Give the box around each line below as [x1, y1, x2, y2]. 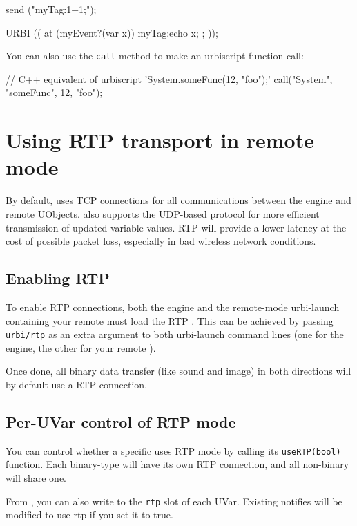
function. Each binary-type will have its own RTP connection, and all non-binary [6, 457, 349, 471]
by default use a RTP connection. [6, 377, 148, 391]
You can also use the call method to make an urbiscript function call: [6, 48, 304, 63]
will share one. [6, 471, 67, 485]
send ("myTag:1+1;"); [6, 2, 97, 16]
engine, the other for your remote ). [6, 340, 156, 355]
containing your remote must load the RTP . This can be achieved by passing [6, 313, 334, 328]
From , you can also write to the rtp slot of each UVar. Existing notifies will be [6, 494, 342, 508]
